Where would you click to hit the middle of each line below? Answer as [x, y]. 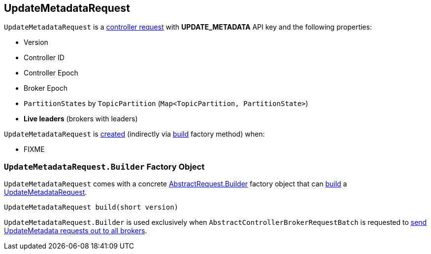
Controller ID [44, 58]
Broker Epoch [46, 88]
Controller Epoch [51, 73]
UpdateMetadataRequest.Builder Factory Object [104, 166]
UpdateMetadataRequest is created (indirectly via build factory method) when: [134, 134]
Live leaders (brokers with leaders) [81, 119]
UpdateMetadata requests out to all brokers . [76, 231]
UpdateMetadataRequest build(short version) [91, 207]
